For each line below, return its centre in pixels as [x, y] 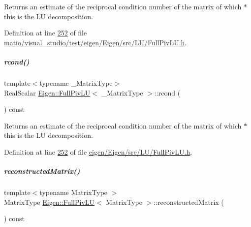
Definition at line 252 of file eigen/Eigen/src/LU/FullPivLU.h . [98, 151]
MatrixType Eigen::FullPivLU [49, 202]
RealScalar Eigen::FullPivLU [47, 92]
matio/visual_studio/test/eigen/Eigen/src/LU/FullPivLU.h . [95, 42]
